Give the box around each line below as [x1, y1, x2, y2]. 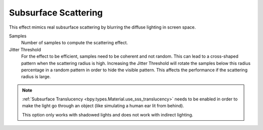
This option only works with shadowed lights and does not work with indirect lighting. [22, 112, 193, 117]
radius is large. [21, 74, 51, 80]
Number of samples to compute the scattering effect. [21, 40, 128, 46]
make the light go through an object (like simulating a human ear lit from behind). [22, 103, 185, 109]
